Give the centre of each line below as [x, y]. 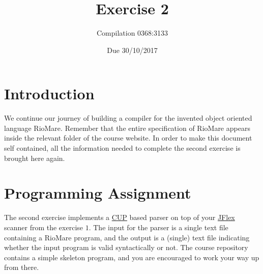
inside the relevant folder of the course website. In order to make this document [128, 138]
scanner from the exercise [44, 227]
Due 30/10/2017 [132, 50]
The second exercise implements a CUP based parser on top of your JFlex [120, 217]
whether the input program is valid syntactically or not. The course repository [126, 247]
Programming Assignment [98, 193]
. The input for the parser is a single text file [158, 227]
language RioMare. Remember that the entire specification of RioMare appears [127, 128]
